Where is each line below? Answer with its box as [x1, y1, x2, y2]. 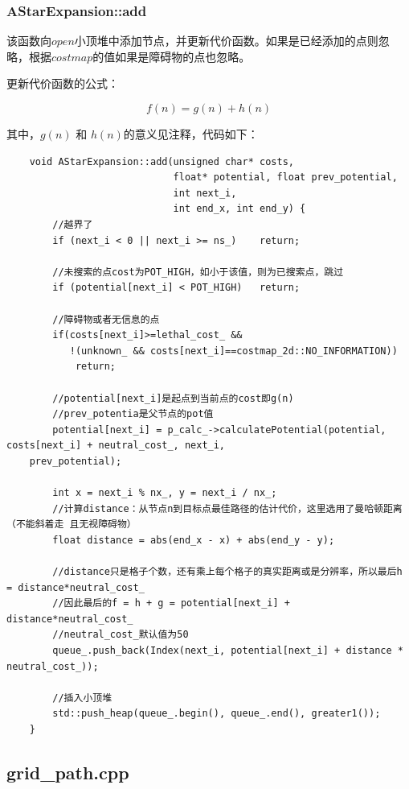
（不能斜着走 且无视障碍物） [6, 518, 137, 531]
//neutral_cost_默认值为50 [52, 629, 189, 641]
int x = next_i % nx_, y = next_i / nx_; [52, 487, 277, 499]
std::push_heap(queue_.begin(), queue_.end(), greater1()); [52, 708, 381, 720]
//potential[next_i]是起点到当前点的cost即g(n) [52, 392, 294, 404]
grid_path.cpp [6, 759, 129, 784]
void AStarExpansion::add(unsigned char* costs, [29, 155, 294, 167]
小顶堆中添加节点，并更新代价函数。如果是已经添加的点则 [74, 32, 378, 49]
